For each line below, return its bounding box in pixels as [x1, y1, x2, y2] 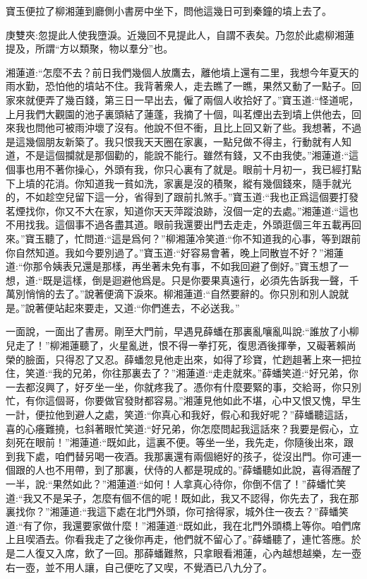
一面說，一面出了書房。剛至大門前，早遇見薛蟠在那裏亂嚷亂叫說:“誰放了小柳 [6, 324, 359, 339]
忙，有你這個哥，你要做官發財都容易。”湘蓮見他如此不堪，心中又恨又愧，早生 [6, 393, 361, 408]
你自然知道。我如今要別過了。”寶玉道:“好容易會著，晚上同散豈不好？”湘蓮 [6, 245, 344, 259]
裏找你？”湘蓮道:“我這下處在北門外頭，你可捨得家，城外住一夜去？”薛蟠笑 [6, 504, 349, 519]
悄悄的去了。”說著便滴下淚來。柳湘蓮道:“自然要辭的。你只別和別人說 [25, 286, 339, 301]
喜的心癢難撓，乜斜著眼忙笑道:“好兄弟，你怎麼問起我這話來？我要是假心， [6, 421, 349, 435]
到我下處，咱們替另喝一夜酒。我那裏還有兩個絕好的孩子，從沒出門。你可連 [6, 448, 351, 463]
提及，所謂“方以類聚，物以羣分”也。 [6, 41, 174, 56]
